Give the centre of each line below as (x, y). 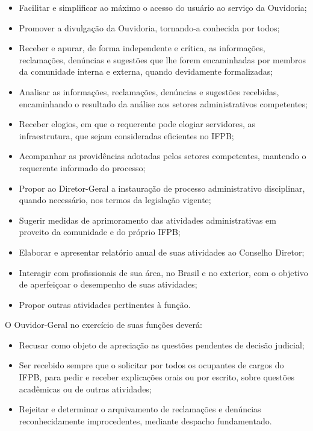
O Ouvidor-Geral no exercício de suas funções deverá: (104, 325)
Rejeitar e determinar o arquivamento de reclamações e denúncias (140, 409)
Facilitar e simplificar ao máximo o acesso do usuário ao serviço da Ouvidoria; (163, 7)
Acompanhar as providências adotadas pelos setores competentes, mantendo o (163, 156)
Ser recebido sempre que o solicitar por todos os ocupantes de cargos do (151, 365)
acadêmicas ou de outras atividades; (85, 389)
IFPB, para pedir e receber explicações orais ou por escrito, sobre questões (156, 377)
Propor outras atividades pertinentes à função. (105, 304)
